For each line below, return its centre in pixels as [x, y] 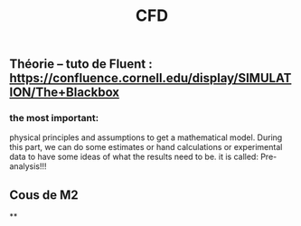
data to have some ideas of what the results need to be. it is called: [134, 157]
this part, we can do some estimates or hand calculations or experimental [146, 147]
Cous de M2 [44, 195]
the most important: [54, 118]
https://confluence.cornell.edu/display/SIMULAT [150, 78]
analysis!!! [28, 166]
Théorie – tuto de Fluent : [81, 64]
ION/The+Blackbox [65, 93]
